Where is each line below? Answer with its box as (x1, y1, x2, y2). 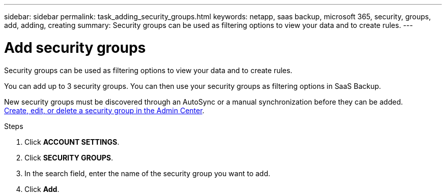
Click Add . (24, 184, 60, 193)
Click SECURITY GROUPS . (24, 153, 114, 162)
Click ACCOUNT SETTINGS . (24, 137, 120, 146)
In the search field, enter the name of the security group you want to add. (24, 169, 270, 178)
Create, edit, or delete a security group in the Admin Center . (4, 106, 205, 115)
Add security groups (4, 39, 146, 56)
